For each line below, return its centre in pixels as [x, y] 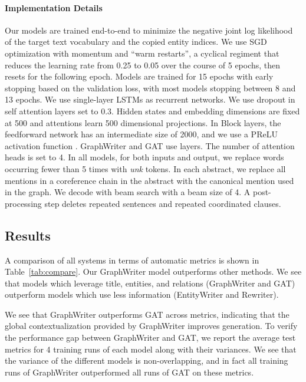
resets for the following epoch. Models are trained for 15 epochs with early [139, 76]
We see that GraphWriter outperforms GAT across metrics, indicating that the [147, 314]
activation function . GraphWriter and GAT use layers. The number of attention [150, 145]
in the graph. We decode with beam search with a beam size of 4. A [128, 192]
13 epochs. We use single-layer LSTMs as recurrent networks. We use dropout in [150, 99]
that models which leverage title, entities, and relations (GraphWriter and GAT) [150, 283]
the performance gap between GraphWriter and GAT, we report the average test [150, 337]
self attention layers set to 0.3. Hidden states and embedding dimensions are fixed [152, 111]
